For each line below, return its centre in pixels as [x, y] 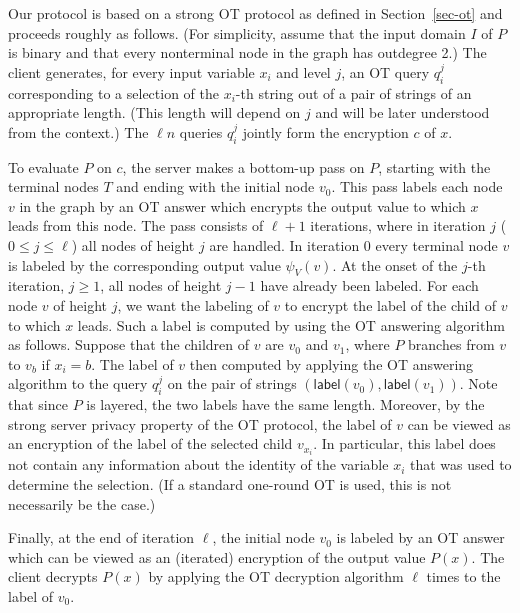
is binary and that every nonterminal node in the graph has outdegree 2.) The [247, 52]
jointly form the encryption [325, 131]
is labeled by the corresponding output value [144, 264]
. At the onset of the [395, 264]
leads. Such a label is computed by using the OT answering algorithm [291, 324]
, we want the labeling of [193, 304]
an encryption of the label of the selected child [150, 443]
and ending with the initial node [215, 186]
